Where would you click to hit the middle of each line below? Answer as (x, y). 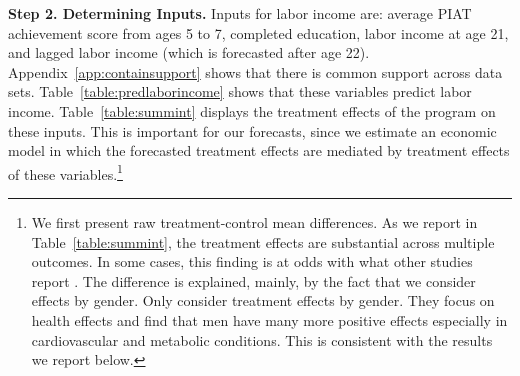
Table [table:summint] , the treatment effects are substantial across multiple (263, 241)
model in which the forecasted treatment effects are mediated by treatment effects (259, 150)
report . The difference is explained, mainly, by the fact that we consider (253, 280)
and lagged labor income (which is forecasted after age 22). (189, 52)
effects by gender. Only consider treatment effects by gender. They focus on (263, 300)
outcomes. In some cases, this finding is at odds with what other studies (252, 261)
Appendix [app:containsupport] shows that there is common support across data (255, 71)
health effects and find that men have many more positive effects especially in (269, 319)
